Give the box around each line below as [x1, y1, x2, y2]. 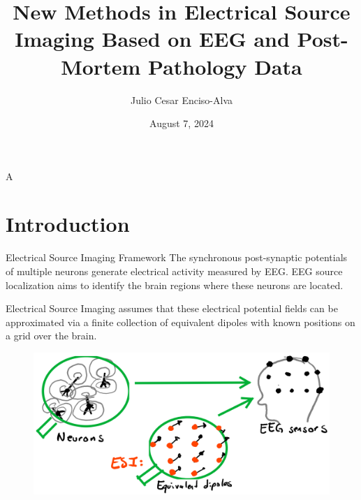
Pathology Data [148, 52, 302, 80]
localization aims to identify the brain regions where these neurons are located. [6, 277, 344, 292]
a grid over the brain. [6, 328, 97, 343]
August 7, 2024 [149, 116, 214, 131]
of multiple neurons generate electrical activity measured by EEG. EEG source [6, 264, 343, 278]
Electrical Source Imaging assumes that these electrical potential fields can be [6, 301, 338, 316]
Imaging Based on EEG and [15, 24, 290, 53]
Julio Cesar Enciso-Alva [130, 92, 233, 107]
